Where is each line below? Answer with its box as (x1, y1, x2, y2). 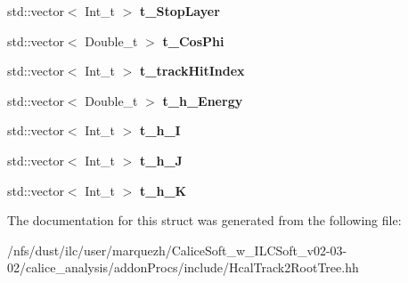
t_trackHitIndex (140, 61, 245, 80)
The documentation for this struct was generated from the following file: (7, 211, 402, 230)
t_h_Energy (162, 91, 243, 109)
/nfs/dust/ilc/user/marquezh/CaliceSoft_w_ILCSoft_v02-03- (7, 240, 347, 259)
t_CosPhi (162, 31, 224, 50)
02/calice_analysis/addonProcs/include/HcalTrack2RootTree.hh (7, 258, 359, 277)
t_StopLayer (140, 2, 220, 20)
